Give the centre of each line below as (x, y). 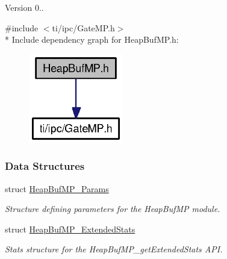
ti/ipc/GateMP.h (83, 27)
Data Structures (45, 166)
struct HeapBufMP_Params (57, 188)
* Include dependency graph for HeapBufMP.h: (92, 39)
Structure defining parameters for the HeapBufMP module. (113, 209)
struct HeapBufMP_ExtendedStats (70, 229)
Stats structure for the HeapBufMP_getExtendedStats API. (114, 249)
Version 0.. (24, 7)
